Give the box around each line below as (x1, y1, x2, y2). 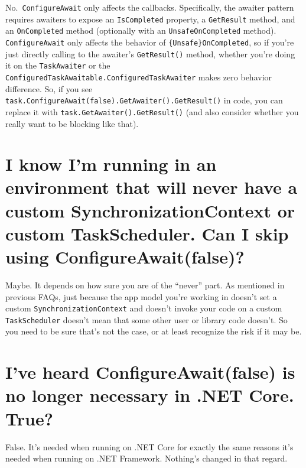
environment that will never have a (5, 175, 298, 199)
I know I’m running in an (5, 152, 217, 176)
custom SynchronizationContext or (5, 198, 295, 222)
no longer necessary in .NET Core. (5, 383, 294, 407)
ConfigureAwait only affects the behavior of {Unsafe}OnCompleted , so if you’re (5, 35, 294, 48)
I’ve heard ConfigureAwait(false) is (5, 360, 295, 384)
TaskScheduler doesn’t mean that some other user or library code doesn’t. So (5, 313, 288, 326)
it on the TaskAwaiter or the (5, 59, 110, 71)
